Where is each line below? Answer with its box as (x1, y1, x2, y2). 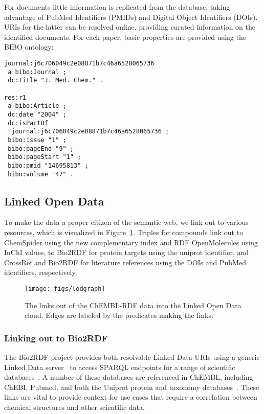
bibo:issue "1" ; (8, 136, 67, 144)
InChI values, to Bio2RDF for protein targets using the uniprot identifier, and (4, 247, 249, 258)
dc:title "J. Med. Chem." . (8, 77, 103, 84)
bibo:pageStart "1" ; (8, 153, 81, 161)
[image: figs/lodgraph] (25, 285, 105, 292)
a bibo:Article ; (8, 102, 67, 110)
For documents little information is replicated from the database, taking (4, 2, 230, 12)
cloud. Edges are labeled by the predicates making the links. (25, 310, 213, 320)
